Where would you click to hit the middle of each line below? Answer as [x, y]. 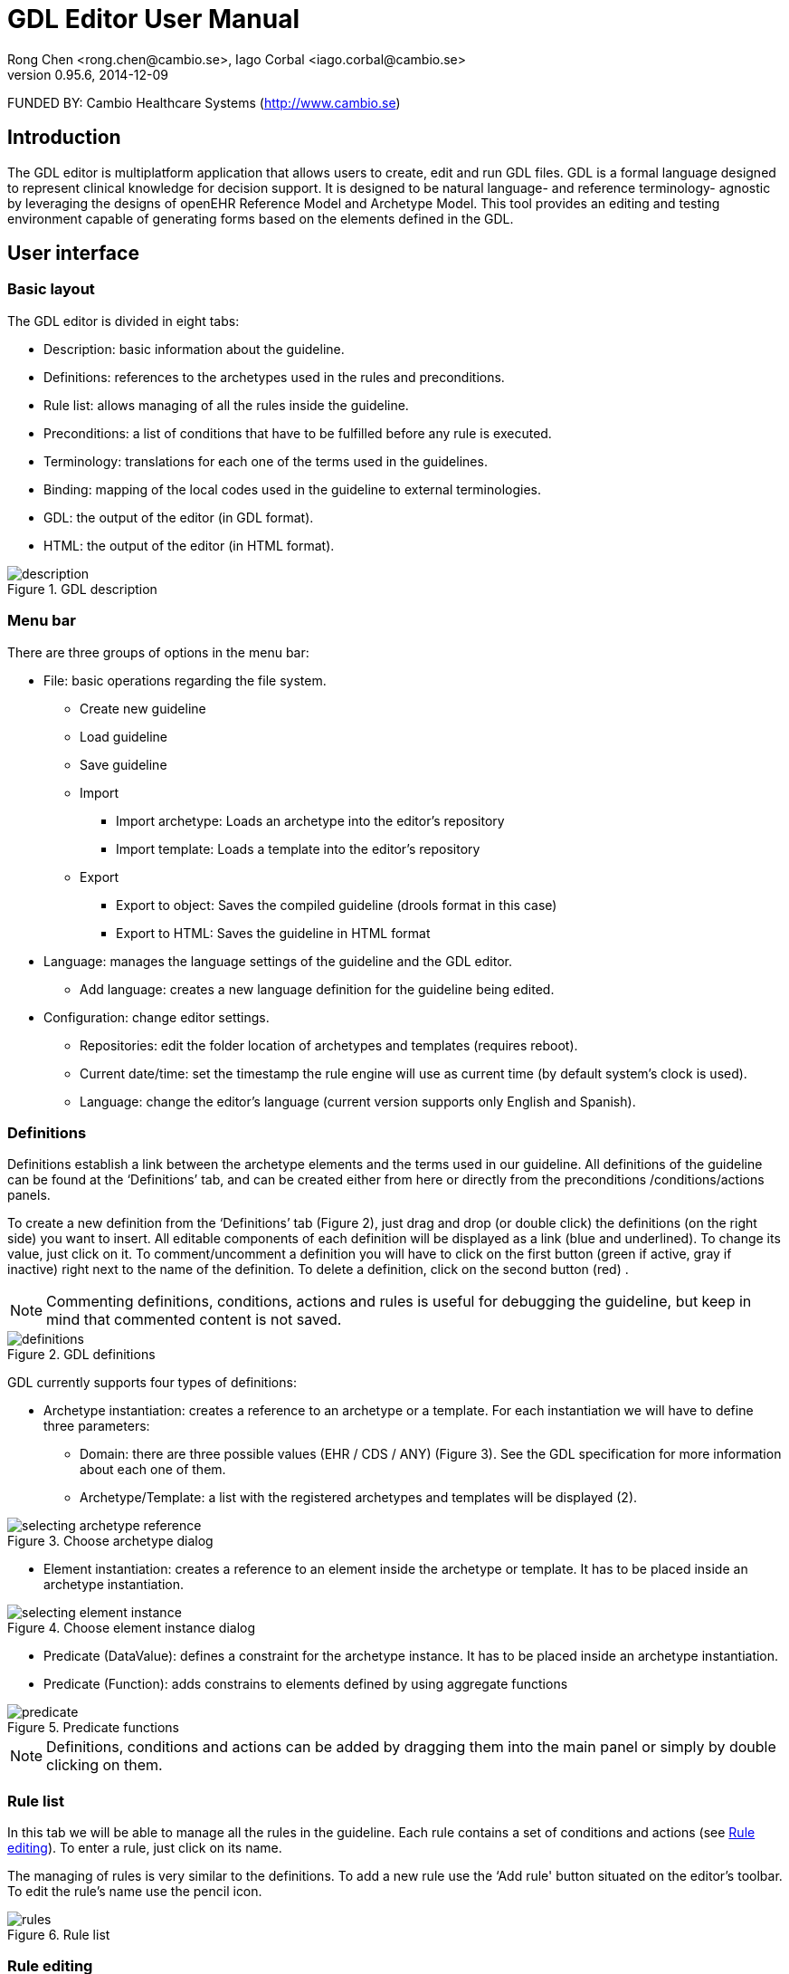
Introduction [64, 138]
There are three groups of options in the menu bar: [158, 652]
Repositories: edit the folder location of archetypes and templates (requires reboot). [329, 1045]
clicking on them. [105, 1765]
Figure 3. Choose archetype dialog [110, 1541]
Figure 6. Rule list [59, 1935]
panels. [29, 1195]
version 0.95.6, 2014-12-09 [88, 74]
